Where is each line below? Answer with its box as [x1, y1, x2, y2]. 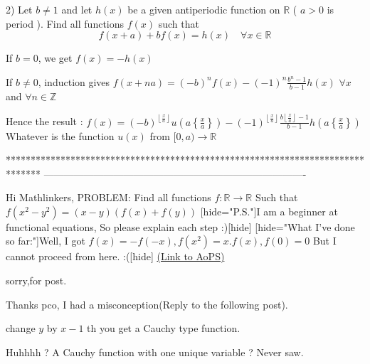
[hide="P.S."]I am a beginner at [200, 203, 338, 218]
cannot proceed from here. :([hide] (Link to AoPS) [6, 249, 225, 264]
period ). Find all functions [6, 16, 125, 31]
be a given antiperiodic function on [127, 2, 280, 16]
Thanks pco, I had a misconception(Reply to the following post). [6, 296, 288, 311]
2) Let [6, 2, 33, 16]
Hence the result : [6, 114, 83, 129]
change [6, 321, 36, 336]
